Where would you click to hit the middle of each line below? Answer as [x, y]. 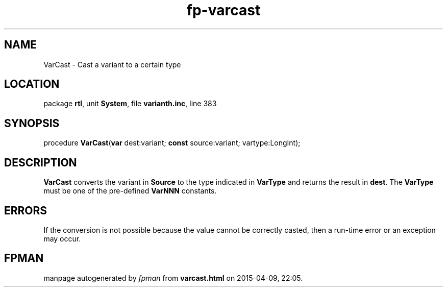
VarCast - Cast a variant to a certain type [112, 64]
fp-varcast [224, 10]
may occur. [62, 238]
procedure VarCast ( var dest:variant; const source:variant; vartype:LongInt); [172, 143]
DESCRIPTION [41, 162]
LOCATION [32, 84]
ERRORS [26, 210]
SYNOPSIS [32, 123]
